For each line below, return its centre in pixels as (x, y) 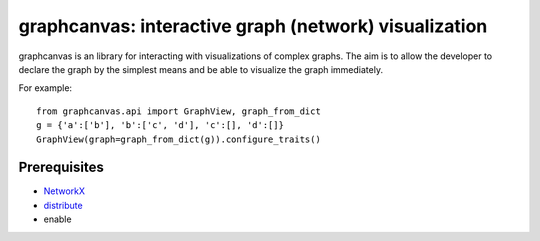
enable (57, 219)
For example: (45, 88)
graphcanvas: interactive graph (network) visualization (253, 26)
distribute (63, 205)
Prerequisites (61, 167)
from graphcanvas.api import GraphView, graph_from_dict (179, 111)
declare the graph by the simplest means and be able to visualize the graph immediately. (201, 69)
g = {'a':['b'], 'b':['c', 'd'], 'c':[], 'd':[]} (160, 125)
